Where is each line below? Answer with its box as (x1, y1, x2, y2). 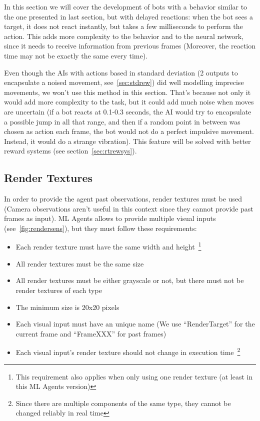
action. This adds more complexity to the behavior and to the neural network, (4, 30, 244, 41)
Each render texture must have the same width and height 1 (15, 240, 201, 252)
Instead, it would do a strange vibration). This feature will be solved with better (4, 135, 251, 146)
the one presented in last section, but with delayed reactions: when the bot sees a (4, 11, 253, 21)
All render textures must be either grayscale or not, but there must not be (15, 275, 244, 285)
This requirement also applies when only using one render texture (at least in (15, 371, 253, 381)
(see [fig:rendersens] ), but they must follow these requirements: (4, 222, 197, 233)
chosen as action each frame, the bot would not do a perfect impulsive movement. (4, 126, 254, 136)
